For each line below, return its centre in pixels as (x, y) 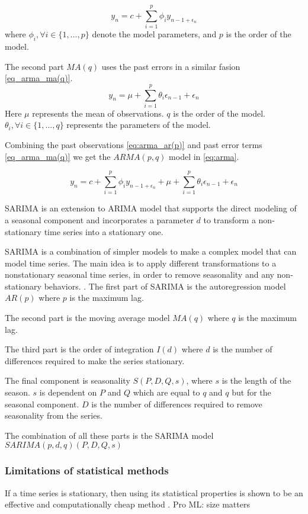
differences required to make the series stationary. (95, 360)
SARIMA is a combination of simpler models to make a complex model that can (151, 251)
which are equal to (166, 392)
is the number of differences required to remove (177, 404)
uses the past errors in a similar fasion (171, 66)
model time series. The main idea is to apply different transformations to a (141, 263)
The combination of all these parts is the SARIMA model (109, 435)
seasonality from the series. (54, 415)
